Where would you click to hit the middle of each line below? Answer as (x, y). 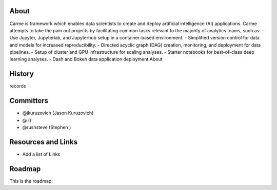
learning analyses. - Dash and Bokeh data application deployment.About (86, 59)
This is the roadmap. (31, 181)
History (22, 74)
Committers (29, 101)
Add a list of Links (41, 154)
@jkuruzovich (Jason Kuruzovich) (58, 113)
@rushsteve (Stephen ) (47, 128)
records (18, 86)
